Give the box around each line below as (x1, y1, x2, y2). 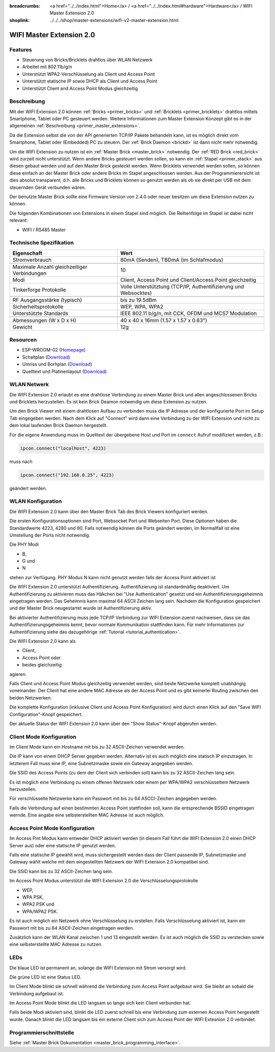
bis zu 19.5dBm (120, 296, 157, 303)
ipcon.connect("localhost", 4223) (20, 445, 106, 451)
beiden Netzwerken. (9, 694, 52, 700)
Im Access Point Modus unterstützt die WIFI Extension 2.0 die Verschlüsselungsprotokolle (9, 878, 198, 884)
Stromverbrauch (12, 256, 52, 263)
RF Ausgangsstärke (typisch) (12, 296, 82, 303)
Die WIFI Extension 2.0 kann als (9, 638, 76, 644)
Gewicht (12, 323, 33, 331)
